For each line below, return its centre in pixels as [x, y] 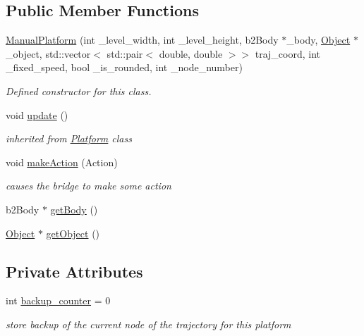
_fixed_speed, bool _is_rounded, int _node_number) [124, 67]
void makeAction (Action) [62, 162]
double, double [191, 53]
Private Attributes [74, 271]
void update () [37, 114]
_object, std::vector [48, 53]
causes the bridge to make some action [89, 186]
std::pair [125, 53]
